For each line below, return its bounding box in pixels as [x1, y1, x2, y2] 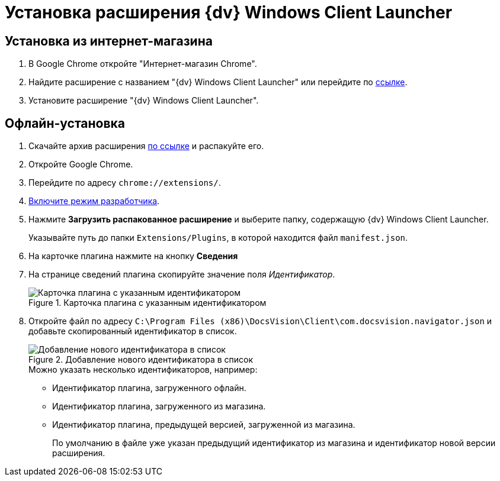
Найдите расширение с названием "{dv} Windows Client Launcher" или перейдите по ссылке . [28, 77, 408, 88]
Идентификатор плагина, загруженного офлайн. [52, 383, 246, 393]
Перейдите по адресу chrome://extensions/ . [28, 177, 221, 188]
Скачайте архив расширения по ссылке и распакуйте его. [28, 141, 264, 151]
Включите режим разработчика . [28, 196, 160, 206]
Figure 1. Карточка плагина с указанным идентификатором [28, 298, 267, 308]
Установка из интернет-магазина [5, 33, 213, 49]
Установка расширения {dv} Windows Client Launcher [5, 2, 453, 22]
